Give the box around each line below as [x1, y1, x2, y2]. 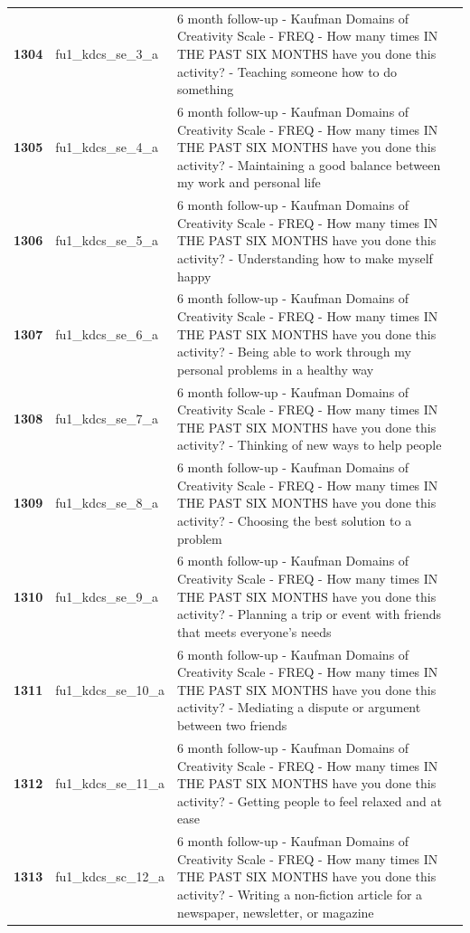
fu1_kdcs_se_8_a [55, 493, 158, 512]
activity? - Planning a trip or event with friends [176, 605, 442, 624]
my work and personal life [176, 173, 321, 192]
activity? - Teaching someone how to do [176, 62, 398, 81]
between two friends [176, 716, 287, 735]
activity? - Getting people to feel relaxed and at [176, 791, 442, 810]
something [176, 80, 234, 99]
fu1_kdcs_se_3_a [55, 43, 158, 62]
